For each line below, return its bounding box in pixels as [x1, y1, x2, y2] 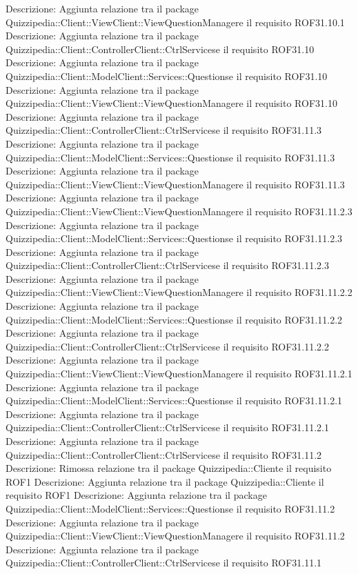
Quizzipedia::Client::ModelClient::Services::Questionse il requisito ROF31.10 [6, 68, 328, 83]
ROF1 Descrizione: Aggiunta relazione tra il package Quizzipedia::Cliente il [6, 474, 324, 488]
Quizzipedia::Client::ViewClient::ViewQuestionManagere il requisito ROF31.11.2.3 [6, 204, 352, 218]
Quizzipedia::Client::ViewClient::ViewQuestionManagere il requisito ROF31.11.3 [6, 177, 345, 191]
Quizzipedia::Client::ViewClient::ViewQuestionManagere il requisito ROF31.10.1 [6, 14, 345, 29]
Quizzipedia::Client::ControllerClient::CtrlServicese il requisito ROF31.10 [6, 41, 315, 56]
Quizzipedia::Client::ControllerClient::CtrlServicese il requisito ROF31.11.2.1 [6, 420, 330, 435]
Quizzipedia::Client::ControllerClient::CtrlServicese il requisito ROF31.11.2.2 [6, 339, 330, 353]
